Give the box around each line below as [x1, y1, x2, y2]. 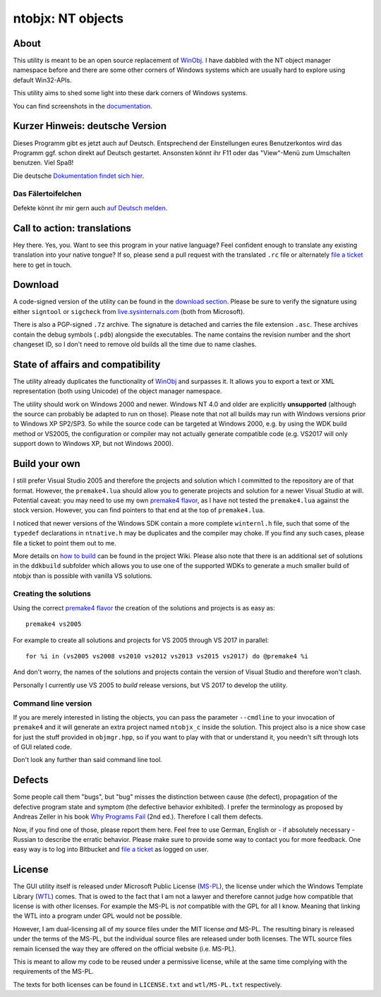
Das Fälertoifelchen [13, 189, 82, 199]
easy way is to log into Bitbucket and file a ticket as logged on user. [13, 845, 209, 854]
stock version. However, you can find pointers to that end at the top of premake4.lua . [13, 506, 265, 514]
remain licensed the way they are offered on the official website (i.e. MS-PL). [13, 944, 236, 953]
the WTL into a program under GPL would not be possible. [13, 912, 183, 920]
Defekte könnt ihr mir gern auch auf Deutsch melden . [13, 203, 168, 212]
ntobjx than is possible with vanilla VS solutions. [13, 572, 153, 580]
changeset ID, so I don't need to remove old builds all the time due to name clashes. [13, 340, 257, 349]
